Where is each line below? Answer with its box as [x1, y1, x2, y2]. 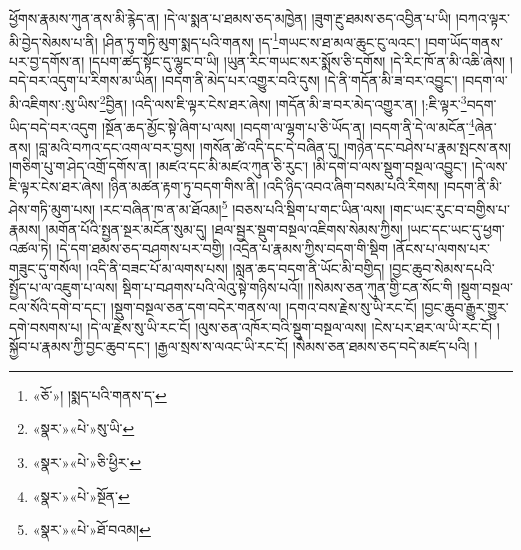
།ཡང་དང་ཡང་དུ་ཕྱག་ [407, 218, 505, 239]
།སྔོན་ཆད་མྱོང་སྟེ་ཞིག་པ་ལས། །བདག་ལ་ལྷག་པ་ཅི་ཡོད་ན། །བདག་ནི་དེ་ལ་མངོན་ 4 [101, 114, 475, 137]
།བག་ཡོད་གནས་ [425, 31, 503, 52]
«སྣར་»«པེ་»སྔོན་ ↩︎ [32, 485, 130, 506]
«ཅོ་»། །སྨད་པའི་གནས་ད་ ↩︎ [32, 384, 167, 405]
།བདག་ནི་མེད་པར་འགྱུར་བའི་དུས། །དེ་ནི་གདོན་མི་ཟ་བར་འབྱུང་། [161, 70, 458, 91]
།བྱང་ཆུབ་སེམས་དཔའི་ [389, 257, 495, 278]
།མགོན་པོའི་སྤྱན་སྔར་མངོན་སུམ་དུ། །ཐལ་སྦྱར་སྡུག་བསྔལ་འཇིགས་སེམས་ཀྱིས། [45, 218, 403, 239]
